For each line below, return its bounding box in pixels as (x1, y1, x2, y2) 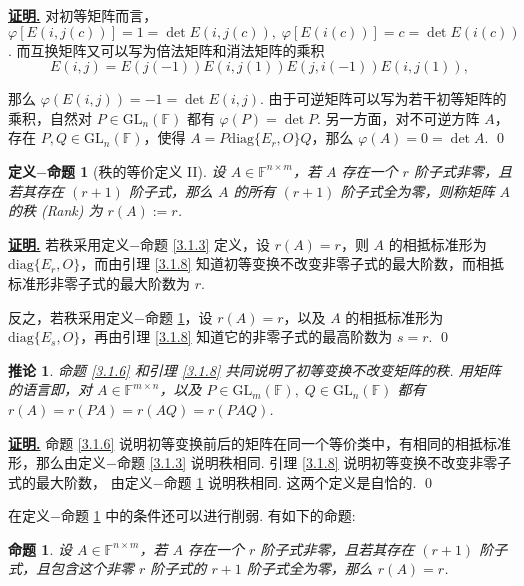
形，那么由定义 (8, 452, 106, 473)
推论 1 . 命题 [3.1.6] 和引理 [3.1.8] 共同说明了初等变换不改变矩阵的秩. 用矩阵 (8, 359, 501, 380)
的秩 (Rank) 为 (8, 200, 103, 221)
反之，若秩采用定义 (8, 306, 134, 327)
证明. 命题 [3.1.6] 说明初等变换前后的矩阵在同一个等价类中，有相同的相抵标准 (8, 432, 512, 453)
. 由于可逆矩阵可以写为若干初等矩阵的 (260, 88, 507, 109)
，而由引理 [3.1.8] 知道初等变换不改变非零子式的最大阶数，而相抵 (80, 253, 505, 274)
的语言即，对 (8, 379, 92, 400)
